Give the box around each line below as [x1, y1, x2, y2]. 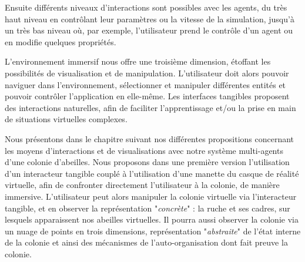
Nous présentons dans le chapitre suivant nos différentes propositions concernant [5, 132, 294, 145]
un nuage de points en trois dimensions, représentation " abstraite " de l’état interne [5, 224, 301, 237]
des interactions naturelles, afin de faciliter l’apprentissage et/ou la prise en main [5, 101, 296, 113]
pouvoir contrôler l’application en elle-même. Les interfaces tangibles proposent [5, 90, 290, 102]
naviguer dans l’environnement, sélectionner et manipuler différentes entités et [5, 78, 286, 90]
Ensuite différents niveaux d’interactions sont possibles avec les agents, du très [5, 1, 287, 13]
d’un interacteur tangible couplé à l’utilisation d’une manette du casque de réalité [5, 167, 299, 179]
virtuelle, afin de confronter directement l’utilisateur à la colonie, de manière [5, 179, 280, 191]
